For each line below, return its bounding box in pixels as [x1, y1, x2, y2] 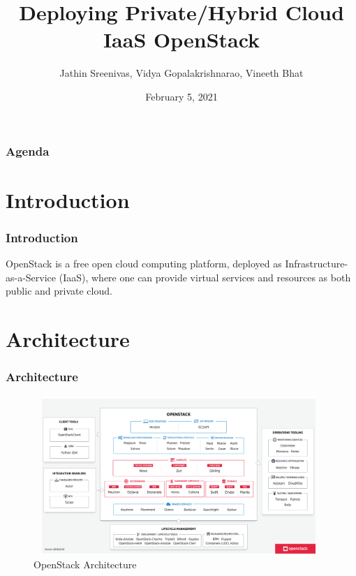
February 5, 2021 [145, 89, 218, 103]
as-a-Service [6, 269, 57, 284]
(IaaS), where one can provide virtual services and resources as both [59, 269, 351, 284]
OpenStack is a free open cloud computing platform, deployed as [6, 256, 282, 271]
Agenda [6, 142, 50, 159]
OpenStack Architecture [34, 556, 137, 571]
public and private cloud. [6, 283, 112, 298]
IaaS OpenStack [103, 25, 260, 54]
